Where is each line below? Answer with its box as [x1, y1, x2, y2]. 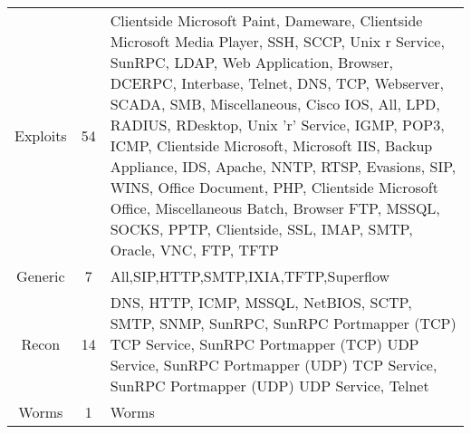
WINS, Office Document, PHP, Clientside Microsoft [110, 177, 438, 198]
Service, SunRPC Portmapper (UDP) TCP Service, [110, 354, 437, 375]
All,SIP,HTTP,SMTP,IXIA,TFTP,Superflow [110, 265, 390, 286]
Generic [16, 265, 65, 286]
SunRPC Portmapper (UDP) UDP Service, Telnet [110, 375, 429, 396]
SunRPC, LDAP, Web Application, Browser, [110, 52, 393, 72]
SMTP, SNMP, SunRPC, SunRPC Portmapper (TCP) [110, 313, 457, 333]
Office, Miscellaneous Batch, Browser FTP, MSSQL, [110, 198, 440, 218]
